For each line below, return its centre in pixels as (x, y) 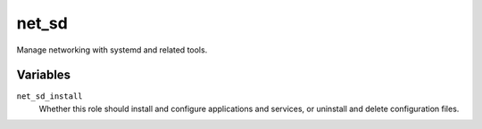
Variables (44, 75)
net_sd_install (50, 97)
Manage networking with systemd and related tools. (112, 50)
